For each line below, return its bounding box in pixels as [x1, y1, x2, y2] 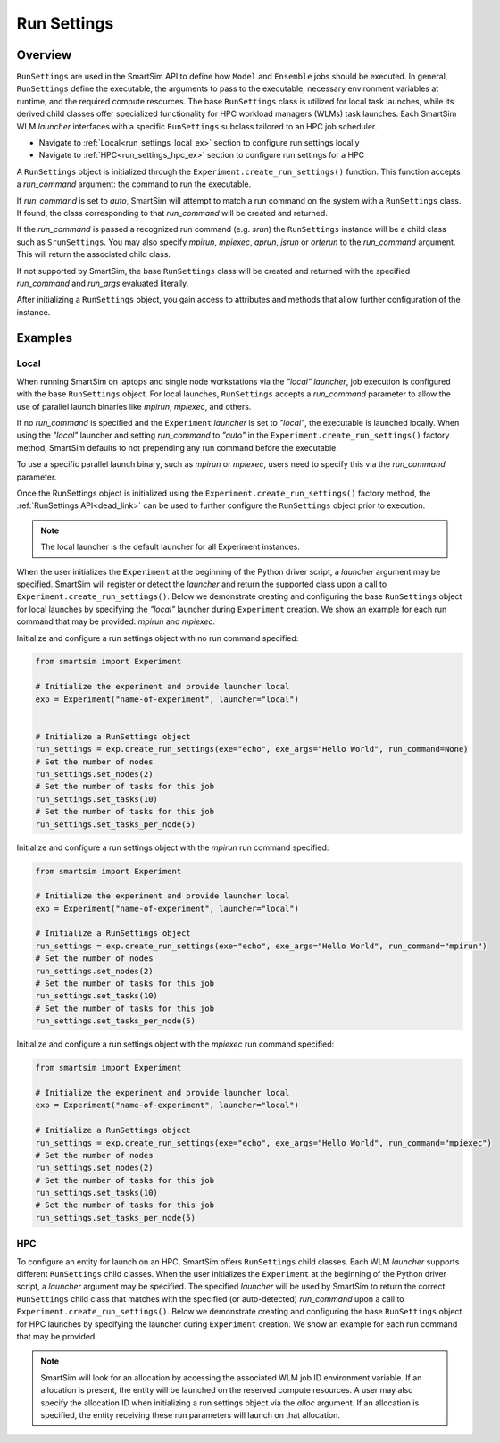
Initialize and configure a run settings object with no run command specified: [16, 632, 299, 643]
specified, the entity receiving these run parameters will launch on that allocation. [40, 1409, 341, 1420]
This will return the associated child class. [16, 249, 171, 260]
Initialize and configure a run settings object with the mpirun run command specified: [16, 842, 329, 853]
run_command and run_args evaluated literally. [16, 278, 189, 288]
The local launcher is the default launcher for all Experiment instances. [40, 541, 301, 553]
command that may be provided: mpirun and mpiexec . [16, 616, 216, 627]
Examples [16, 330, 73, 346]
